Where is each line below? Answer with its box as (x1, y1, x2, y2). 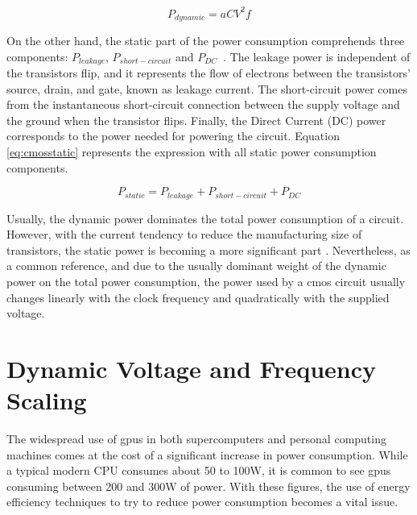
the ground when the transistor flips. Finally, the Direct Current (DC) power (6, 111, 386, 128)
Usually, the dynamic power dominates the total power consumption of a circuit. (6, 210, 404, 226)
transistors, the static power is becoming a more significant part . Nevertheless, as (6, 241, 411, 258)
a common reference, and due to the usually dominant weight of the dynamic (6, 257, 386, 274)
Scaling (6, 384, 87, 417)
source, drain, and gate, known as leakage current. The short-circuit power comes (6, 80, 407, 97)
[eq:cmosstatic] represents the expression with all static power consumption (6, 143, 377, 160)
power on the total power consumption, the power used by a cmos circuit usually (6, 272, 406, 289)
